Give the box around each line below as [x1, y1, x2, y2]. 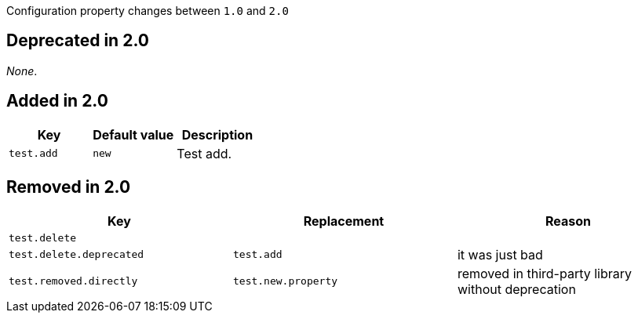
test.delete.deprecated [9, 248, 144, 261]
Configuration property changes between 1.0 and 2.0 [6, 4, 289, 17]
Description [181, 126, 253, 143]
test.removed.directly [9, 275, 138, 288]
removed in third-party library [457, 265, 633, 281]
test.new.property [232, 275, 338, 288]
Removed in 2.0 [6, 177, 131, 198]
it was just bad [457, 246, 543, 263]
